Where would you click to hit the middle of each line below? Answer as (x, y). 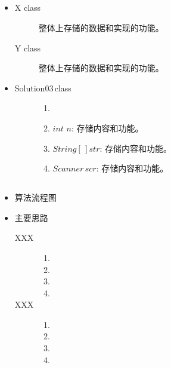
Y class (28, 47)
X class (28, 7)
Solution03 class (43, 88)
